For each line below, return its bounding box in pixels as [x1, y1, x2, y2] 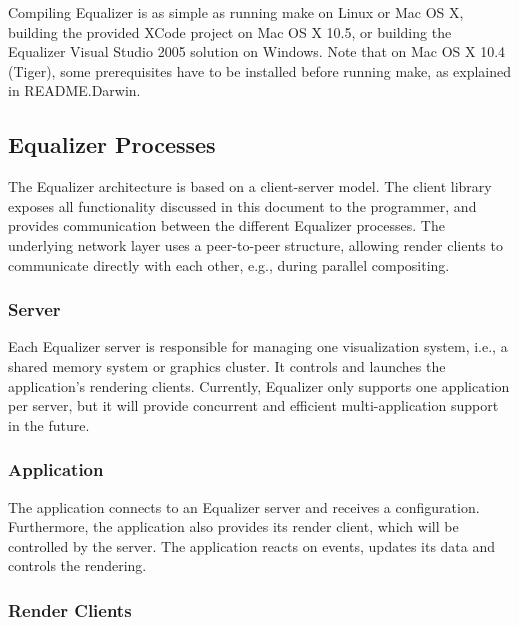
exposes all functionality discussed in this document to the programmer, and [8, 195, 477, 216]
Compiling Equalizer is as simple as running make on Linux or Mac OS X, [8, 2, 464, 22]
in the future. [8, 414, 90, 435]
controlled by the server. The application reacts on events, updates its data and [8, 535, 496, 556]
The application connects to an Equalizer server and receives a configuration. [8, 496, 480, 517]
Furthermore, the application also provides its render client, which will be [8, 516, 459, 537]
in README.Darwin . [8, 80, 141, 101]
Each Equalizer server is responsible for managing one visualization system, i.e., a [8, 336, 508, 357]
